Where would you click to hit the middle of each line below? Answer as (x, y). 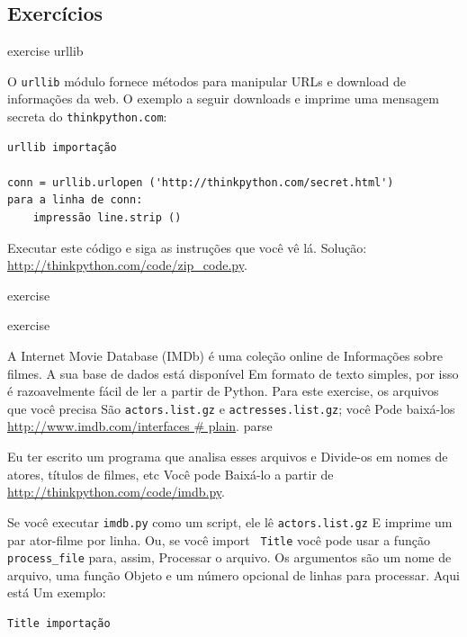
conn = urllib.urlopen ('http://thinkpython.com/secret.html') (201, 182)
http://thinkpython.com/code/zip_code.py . (127, 265)
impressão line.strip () (107, 218)
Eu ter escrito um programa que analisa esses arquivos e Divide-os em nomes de (228, 457)
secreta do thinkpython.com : (87, 117)
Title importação (59, 624)
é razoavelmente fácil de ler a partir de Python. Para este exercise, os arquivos (223, 391)
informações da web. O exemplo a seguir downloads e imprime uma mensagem (223, 99)
